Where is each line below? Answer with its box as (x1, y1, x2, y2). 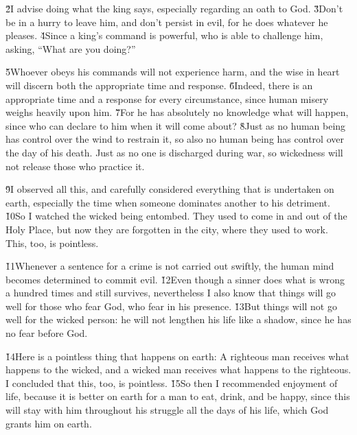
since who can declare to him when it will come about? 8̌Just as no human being (5, 118, 346, 132)
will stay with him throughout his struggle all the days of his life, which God (5, 403, 329, 417)
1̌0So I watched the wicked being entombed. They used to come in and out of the (5, 209, 347, 223)
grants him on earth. (5, 416, 92, 430)
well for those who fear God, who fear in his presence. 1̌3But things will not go (5, 298, 337, 313)
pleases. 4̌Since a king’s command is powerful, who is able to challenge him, (5, 28, 323, 43)
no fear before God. (5, 326, 88, 340)
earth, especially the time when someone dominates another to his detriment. (5, 195, 330, 209)
